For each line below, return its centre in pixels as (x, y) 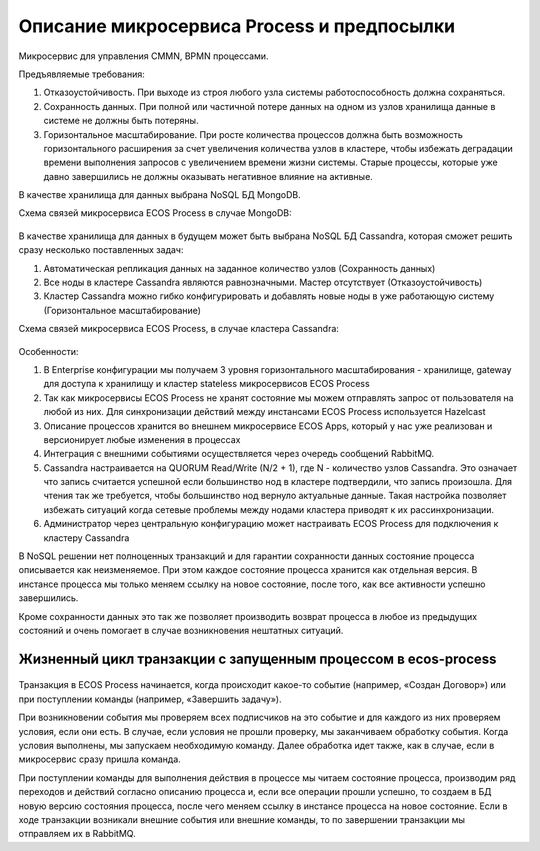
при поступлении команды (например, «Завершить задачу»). (150, 699)
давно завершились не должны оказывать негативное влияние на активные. (208, 176)
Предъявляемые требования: (81, 74)
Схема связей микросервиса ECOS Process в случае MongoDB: (155, 213)
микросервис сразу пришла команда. (100, 759)
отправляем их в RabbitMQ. (77, 834)
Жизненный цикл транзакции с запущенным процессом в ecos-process (257, 658)
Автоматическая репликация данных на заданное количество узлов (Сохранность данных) (239, 268)
